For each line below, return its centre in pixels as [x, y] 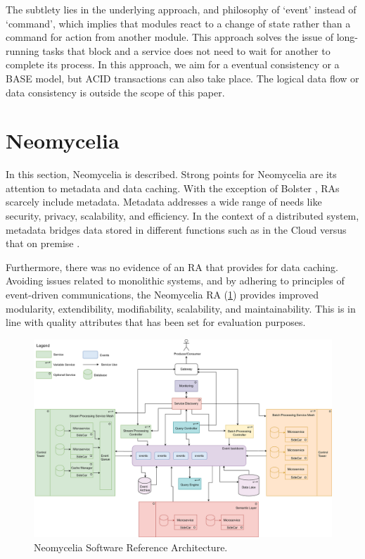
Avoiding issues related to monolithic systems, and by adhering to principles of [175, 281]
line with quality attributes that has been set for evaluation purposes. [156, 322]
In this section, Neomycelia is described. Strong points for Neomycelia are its [171, 174]
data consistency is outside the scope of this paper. [115, 92]
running [23, 50]
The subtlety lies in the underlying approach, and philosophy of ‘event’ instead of [181, 9]
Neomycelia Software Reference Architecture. [131, 547]
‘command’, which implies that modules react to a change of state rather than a [178, 23]
